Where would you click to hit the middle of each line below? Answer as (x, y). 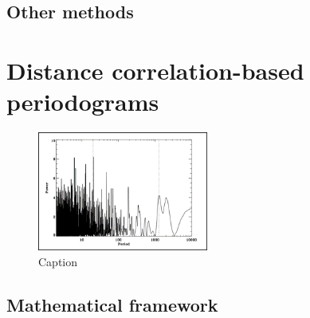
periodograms (83, 102)
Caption (58, 261)
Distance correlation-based (155, 70)
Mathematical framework (112, 304)
